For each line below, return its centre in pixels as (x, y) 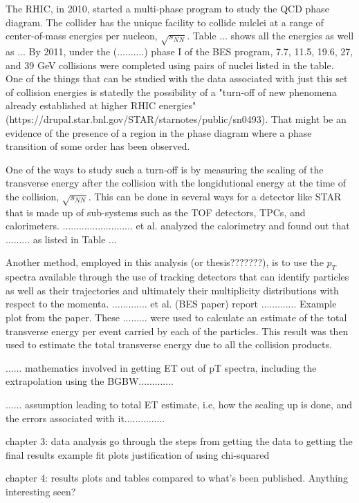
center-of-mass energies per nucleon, (82, 36)
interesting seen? (41, 491)
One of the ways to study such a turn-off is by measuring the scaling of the (165, 169)
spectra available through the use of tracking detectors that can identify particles (177, 277)
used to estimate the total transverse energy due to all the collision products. (169, 344)
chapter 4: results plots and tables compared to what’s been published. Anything (177, 478)
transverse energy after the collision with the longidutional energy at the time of (176, 183)
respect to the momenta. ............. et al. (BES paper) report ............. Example (171, 304)
